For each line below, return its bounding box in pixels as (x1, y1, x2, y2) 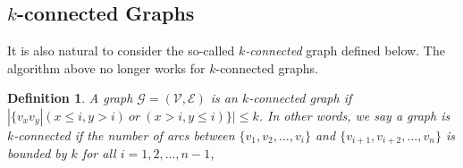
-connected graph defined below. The (245, 41, 445, 60)
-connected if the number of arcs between (13, 125, 235, 144)
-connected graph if (248, 88, 352, 107)
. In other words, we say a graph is (258, 105, 450, 124)
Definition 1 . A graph (7, 88, 133, 107)
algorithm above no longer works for (7, 58, 206, 77)
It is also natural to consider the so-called (7, 41, 235, 60)
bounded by (7, 144, 67, 163)
